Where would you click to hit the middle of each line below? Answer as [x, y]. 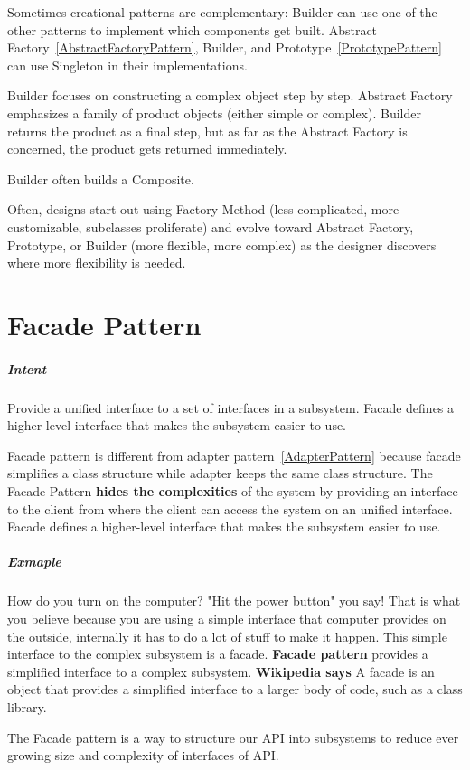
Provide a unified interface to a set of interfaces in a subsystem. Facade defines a [231, 407]
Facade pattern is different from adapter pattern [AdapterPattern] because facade [234, 455]
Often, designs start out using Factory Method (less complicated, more [203, 209]
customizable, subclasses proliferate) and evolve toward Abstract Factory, [211, 226]
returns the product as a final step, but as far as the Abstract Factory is [207, 131]
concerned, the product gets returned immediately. [147, 149]
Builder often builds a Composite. [101, 178]
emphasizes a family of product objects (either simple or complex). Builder [214, 113]
